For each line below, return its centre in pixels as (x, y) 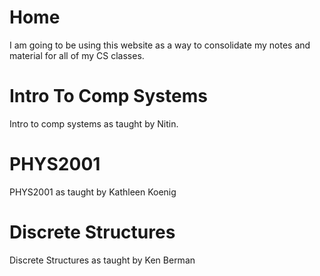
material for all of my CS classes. (77, 55)
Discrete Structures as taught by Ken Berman (102, 260)
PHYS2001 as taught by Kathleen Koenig (93, 192)
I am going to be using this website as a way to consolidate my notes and (160, 45)
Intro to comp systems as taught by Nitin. (94, 123)
